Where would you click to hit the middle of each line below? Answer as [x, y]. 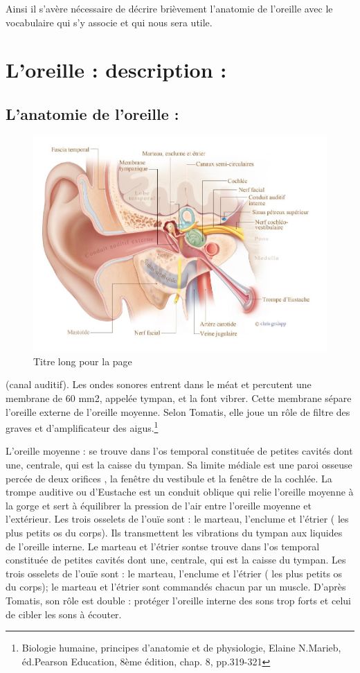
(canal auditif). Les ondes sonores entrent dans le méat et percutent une [159, 384]
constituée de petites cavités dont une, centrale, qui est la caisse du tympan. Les [176, 560]
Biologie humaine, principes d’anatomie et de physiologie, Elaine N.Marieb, [181, 648]
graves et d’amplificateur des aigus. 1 [82, 427]
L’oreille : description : [116, 70]
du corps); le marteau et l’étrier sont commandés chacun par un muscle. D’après [176, 587]
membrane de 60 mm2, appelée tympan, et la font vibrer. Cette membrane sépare [179, 398]
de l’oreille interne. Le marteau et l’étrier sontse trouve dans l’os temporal [163, 546]
